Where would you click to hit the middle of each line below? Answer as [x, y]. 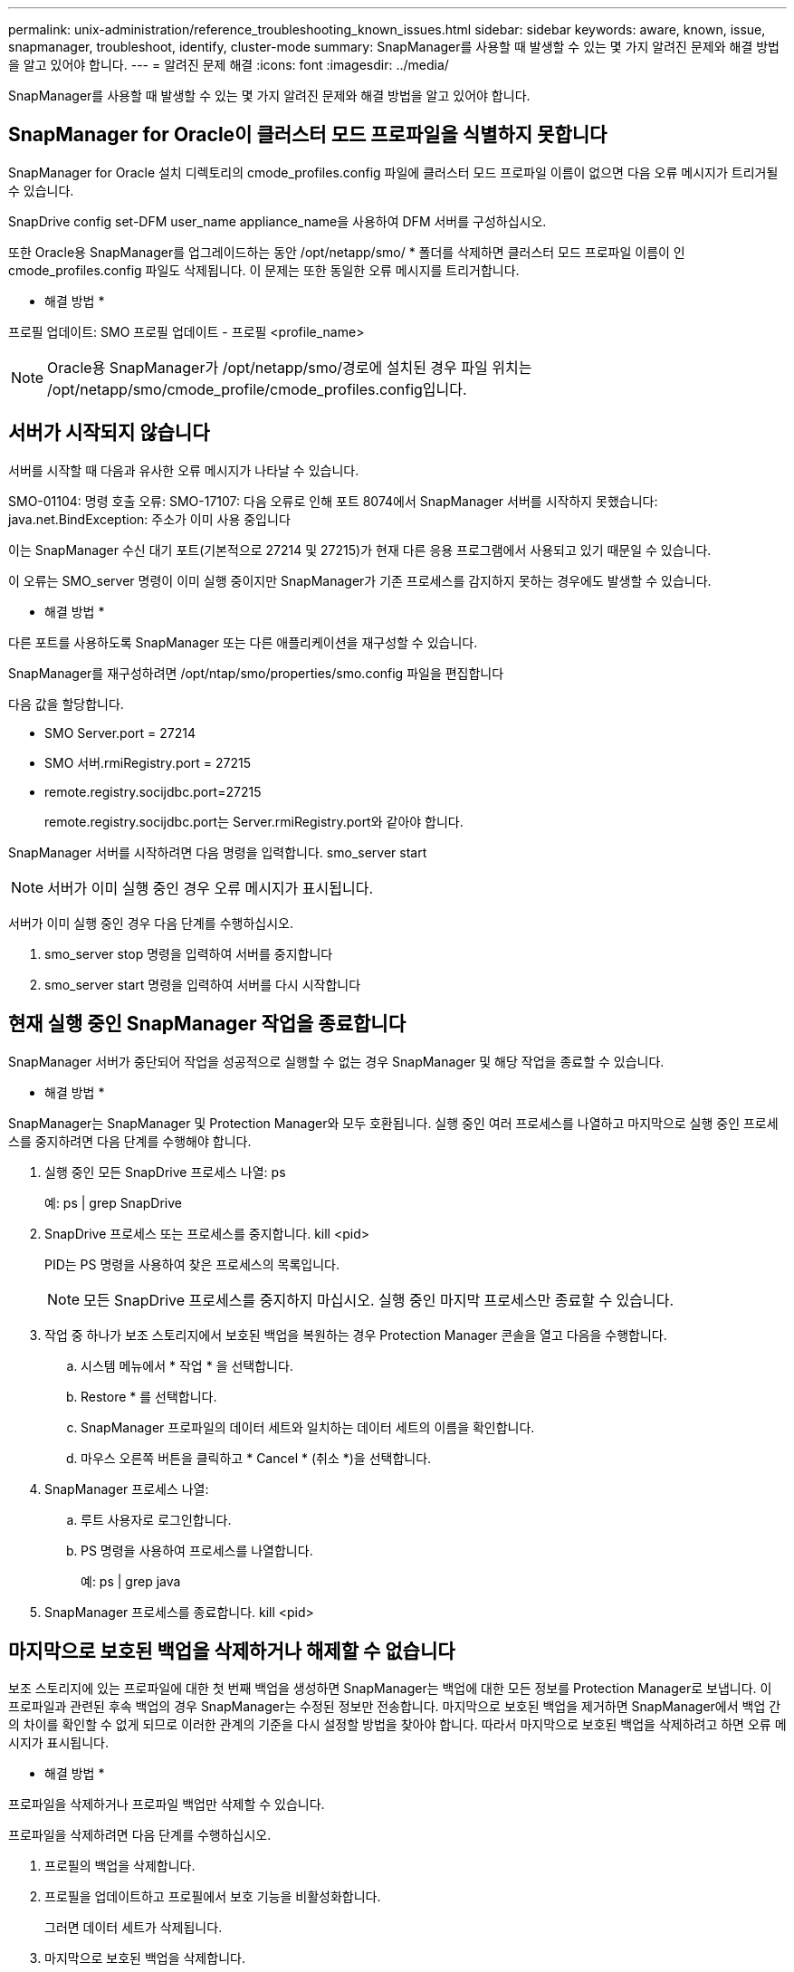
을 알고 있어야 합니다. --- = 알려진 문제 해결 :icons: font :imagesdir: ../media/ [229, 65]
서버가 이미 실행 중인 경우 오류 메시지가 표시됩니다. [210, 888]
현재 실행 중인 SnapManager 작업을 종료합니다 [207, 1024]
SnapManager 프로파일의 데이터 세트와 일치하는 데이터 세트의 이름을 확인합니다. [308, 1427]
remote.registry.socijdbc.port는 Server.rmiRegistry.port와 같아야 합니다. [254, 821]
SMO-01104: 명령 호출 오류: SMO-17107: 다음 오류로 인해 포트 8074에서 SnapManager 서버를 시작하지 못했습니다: [333, 501]
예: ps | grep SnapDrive [113, 1202]
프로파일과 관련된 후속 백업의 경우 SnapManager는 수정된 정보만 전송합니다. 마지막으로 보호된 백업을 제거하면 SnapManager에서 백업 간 [395, 1707]
